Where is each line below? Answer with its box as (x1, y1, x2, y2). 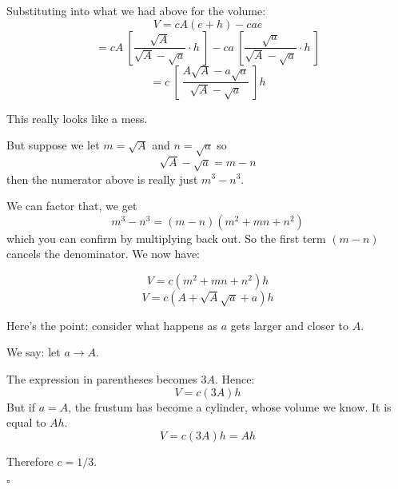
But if (6, 398, 35, 415)
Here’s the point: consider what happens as (6, 316, 218, 333)
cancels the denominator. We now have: (6, 245, 200, 262)
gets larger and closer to (230, 316, 349, 333)
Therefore (6, 452, 54, 469)
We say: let (6, 344, 61, 360)
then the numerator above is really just (6, 170, 198, 187)
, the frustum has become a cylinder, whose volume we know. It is (68, 398, 392, 415)
